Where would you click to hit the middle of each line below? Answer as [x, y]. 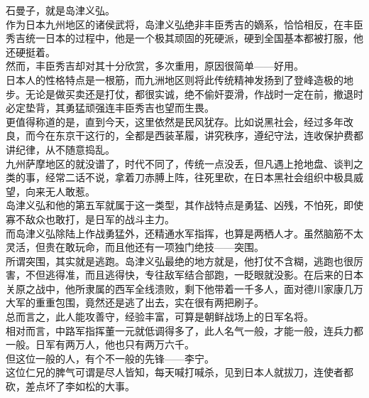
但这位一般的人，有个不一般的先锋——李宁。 [110, 358]
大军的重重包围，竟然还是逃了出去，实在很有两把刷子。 [135, 302]
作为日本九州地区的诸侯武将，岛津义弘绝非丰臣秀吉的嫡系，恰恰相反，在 [175, 24]
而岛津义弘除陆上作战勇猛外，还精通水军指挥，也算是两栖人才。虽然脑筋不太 [184, 233]
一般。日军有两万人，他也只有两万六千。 [100, 344]
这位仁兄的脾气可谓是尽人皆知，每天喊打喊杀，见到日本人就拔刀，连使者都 [180, 372]
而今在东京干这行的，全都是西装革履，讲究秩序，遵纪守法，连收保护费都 [194, 135]
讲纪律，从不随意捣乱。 [60, 149]
